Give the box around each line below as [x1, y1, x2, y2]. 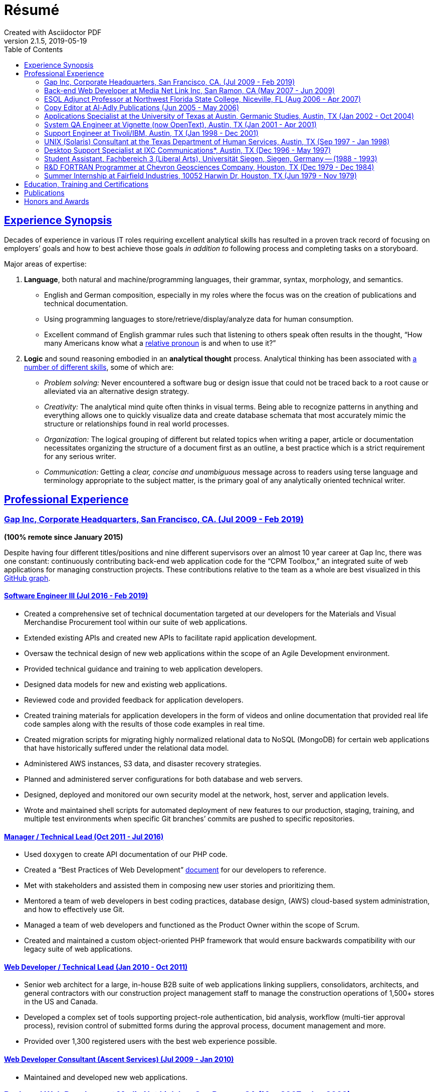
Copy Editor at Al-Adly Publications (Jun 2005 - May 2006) [44, 103, 240, 112]
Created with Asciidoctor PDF [4, 28, 102, 37]
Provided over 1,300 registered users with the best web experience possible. [24, 1037, 277, 1046]
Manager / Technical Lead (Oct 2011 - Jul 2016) [4, 832, 164, 841]
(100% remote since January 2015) [4, 532, 123, 541]
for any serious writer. [44, 452, 116, 461]
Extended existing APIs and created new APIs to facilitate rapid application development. [24, 633, 317, 642]
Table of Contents [4, 45, 63, 54]
